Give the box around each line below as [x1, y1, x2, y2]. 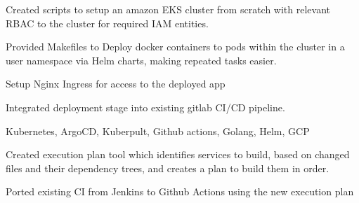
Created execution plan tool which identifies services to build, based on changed [6, 147, 350, 162]
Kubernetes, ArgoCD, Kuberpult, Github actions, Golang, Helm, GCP [6, 123, 310, 138]
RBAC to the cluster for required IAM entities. [6, 15, 209, 30]
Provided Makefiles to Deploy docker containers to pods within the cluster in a [6, 39, 345, 54]
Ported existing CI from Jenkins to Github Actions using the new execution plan [6, 184, 354, 199]
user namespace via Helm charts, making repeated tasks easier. [6, 52, 277, 67]
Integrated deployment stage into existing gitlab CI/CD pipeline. [6, 99, 285, 114]
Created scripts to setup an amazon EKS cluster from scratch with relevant [6, 2, 330, 16]
